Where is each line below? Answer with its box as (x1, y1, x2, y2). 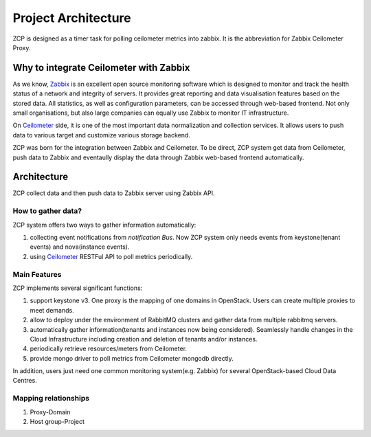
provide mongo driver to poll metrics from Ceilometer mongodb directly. (30, 354, 234, 362)
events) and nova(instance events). (30, 243, 130, 251)
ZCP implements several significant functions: (12, 284, 143, 292)
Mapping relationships (12, 394, 90, 403)
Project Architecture (12, 10, 131, 25)
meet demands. (30, 306, 75, 314)
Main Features (12, 269, 62, 279)
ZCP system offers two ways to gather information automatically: (12, 221, 196, 229)
